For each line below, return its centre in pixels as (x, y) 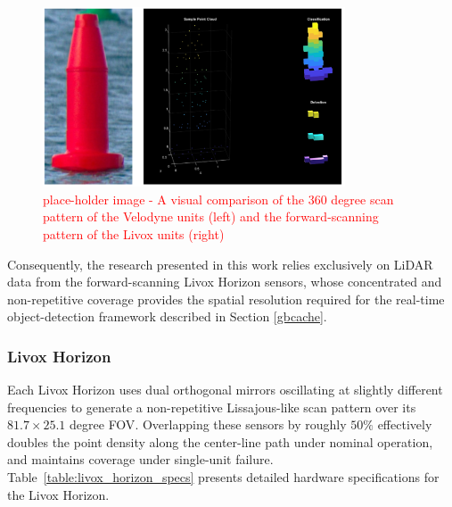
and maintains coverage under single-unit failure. (140, 459)
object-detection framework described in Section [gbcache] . (167, 316)
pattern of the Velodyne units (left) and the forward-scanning (211, 216)
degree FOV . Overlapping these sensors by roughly (208, 424)
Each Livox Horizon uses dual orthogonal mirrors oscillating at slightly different (225, 390)
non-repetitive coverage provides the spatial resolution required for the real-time (226, 299)
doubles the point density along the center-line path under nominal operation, (220, 441)
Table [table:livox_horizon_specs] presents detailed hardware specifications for (223, 477)
